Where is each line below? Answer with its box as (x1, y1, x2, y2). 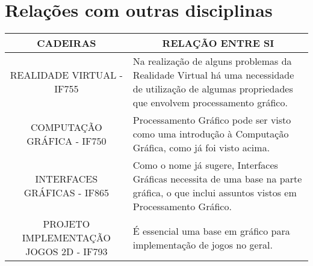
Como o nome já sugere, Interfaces (132, 158, 278, 172)
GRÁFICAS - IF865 (23, 186, 109, 200)
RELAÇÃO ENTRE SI (162, 36, 274, 50)
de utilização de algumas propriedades (132, 82, 293, 96)
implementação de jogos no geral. (132, 237, 273, 252)
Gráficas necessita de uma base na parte (132, 172, 302, 186)
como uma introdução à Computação (132, 127, 289, 141)
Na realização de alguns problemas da (132, 54, 292, 68)
